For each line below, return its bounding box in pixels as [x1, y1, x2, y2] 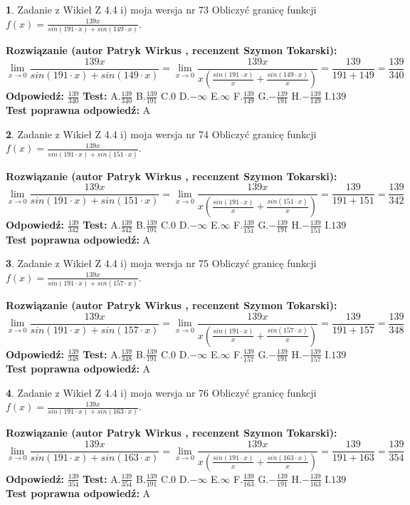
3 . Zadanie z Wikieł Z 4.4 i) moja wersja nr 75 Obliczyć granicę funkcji [6, 256, 317, 271]
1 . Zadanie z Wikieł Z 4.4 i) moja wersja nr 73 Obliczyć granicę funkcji [6, 2, 317, 16]
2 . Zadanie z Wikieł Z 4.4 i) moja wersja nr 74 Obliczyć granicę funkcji [6, 126, 317, 141]
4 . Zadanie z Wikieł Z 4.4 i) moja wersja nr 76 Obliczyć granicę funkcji [6, 385, 317, 400]
